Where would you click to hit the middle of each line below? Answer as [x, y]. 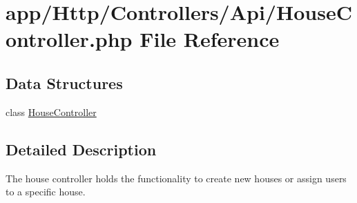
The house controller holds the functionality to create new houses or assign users [176, 178]
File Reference [210, 39]
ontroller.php [69, 39]
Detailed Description [81, 149]
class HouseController [51, 112]
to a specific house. [46, 192]
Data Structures [64, 83]
